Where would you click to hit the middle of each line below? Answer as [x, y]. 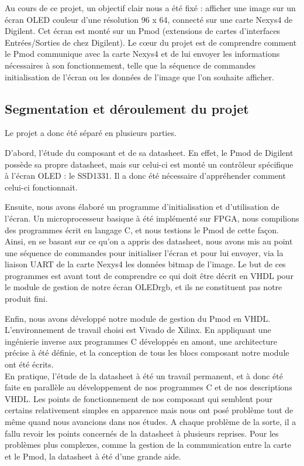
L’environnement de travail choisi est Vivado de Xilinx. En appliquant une [138, 330]
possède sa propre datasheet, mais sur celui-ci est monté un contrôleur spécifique [149, 164]
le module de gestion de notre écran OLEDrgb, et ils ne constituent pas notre [144, 287]
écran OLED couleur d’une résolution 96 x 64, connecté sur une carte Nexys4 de [149, 19]
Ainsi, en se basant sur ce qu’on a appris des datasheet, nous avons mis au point [149, 241]
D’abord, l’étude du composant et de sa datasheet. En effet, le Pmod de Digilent [149, 152]
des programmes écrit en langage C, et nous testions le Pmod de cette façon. [142, 229]
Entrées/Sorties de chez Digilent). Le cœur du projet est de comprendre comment [151, 42]
